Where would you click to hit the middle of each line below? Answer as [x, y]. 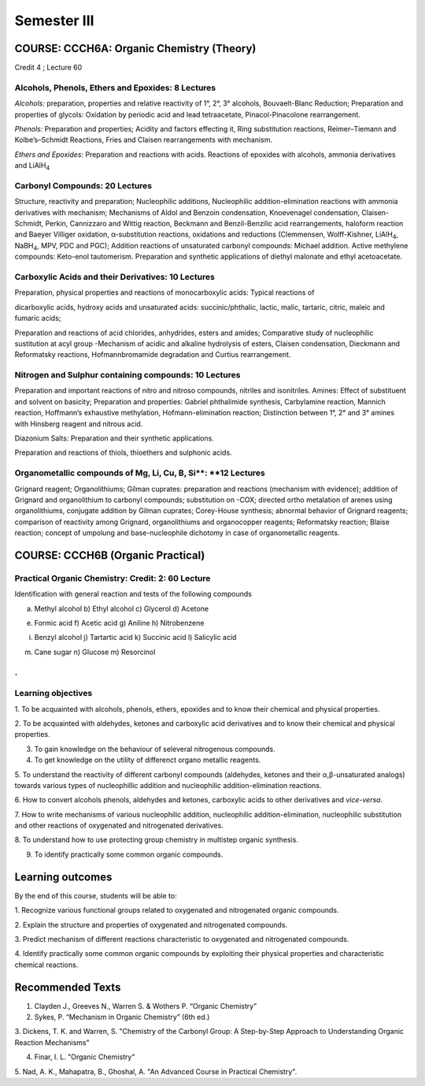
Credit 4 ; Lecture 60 [48, 68]
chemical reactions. [46, 965]
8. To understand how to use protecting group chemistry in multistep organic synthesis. [157, 840]
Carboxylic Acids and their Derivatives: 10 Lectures [115, 277]
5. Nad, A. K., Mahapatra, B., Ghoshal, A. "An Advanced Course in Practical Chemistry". [156, 1071]
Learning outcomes [63, 877]
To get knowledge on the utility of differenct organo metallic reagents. [148, 760]
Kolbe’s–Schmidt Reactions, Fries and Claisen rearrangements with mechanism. [144, 140]
